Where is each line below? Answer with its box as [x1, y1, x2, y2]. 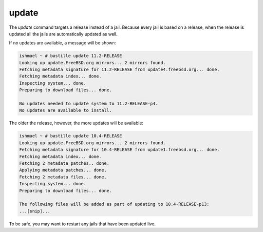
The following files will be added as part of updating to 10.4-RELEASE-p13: [19, 201, 209, 207]
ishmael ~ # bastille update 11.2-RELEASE [19, 53, 122, 58]
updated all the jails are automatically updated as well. [9, 31, 118, 37]
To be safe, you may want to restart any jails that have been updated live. [9, 221, 156, 227]
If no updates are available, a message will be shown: [9, 40, 116, 46]
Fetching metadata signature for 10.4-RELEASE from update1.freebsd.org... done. [19, 147, 220, 153]
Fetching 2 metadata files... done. [19, 174, 107, 180]
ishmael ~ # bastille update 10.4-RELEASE [19, 133, 122, 139]
